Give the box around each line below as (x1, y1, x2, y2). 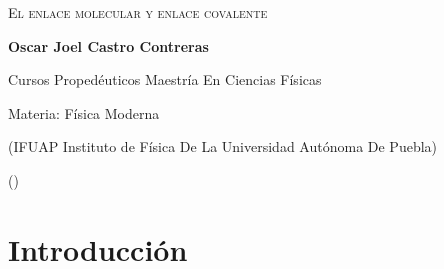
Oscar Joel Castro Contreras (8, 35, 209, 56)
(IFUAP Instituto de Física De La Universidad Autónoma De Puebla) (8, 136, 438, 157)
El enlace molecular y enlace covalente (8, 2, 268, 22)
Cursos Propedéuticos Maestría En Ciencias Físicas (8, 69, 322, 90)
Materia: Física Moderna (8, 102, 160, 123)
